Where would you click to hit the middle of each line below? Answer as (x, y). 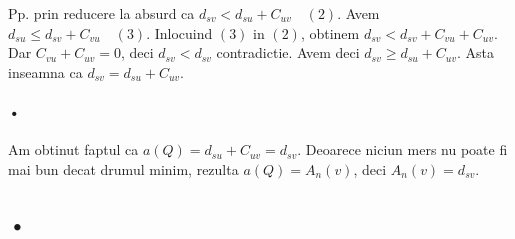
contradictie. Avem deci (288, 52)
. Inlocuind (179, 32)
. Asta (475, 52)
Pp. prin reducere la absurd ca (101, 13)
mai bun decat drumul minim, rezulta (123, 168)
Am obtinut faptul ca (73, 149)
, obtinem (330, 32)
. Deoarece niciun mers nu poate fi (402, 149)
